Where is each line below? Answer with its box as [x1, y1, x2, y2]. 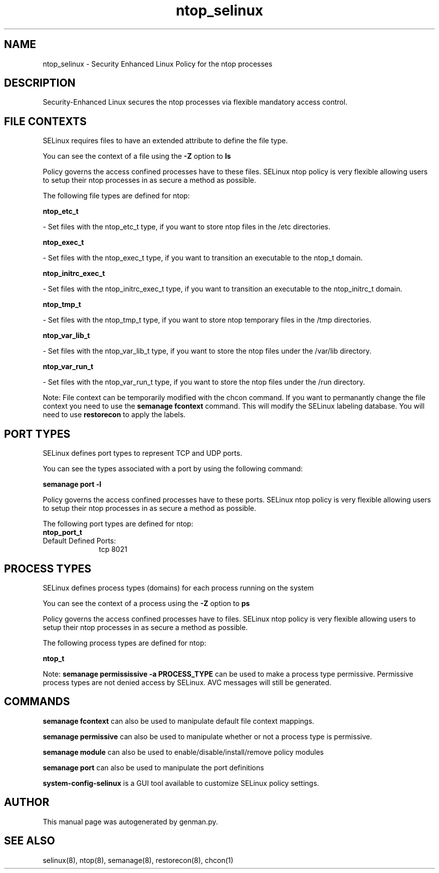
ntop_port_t [43, 528, 82, 537]
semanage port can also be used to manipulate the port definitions [43, 763, 264, 772]
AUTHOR [4, 796, 50, 809]
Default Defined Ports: [43, 536, 116, 545]
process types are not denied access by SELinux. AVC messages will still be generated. [43, 678, 332, 687]
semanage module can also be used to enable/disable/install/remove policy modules [43, 747, 324, 756]
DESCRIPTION [4, 77, 76, 90]
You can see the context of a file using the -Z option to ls [43, 152, 231, 161]
